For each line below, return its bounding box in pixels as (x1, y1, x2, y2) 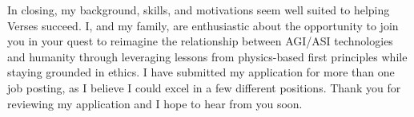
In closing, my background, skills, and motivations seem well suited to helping (7, 2, 390, 18)
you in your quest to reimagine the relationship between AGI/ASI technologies (7, 33, 393, 49)
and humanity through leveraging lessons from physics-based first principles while (7, 48, 408, 64)
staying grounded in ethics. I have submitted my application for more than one (7, 64, 395, 80)
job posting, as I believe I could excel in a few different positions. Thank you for (7, 79, 401, 96)
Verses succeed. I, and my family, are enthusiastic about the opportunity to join (7, 17, 399, 33)
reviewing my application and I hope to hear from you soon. (7, 95, 303, 111)
